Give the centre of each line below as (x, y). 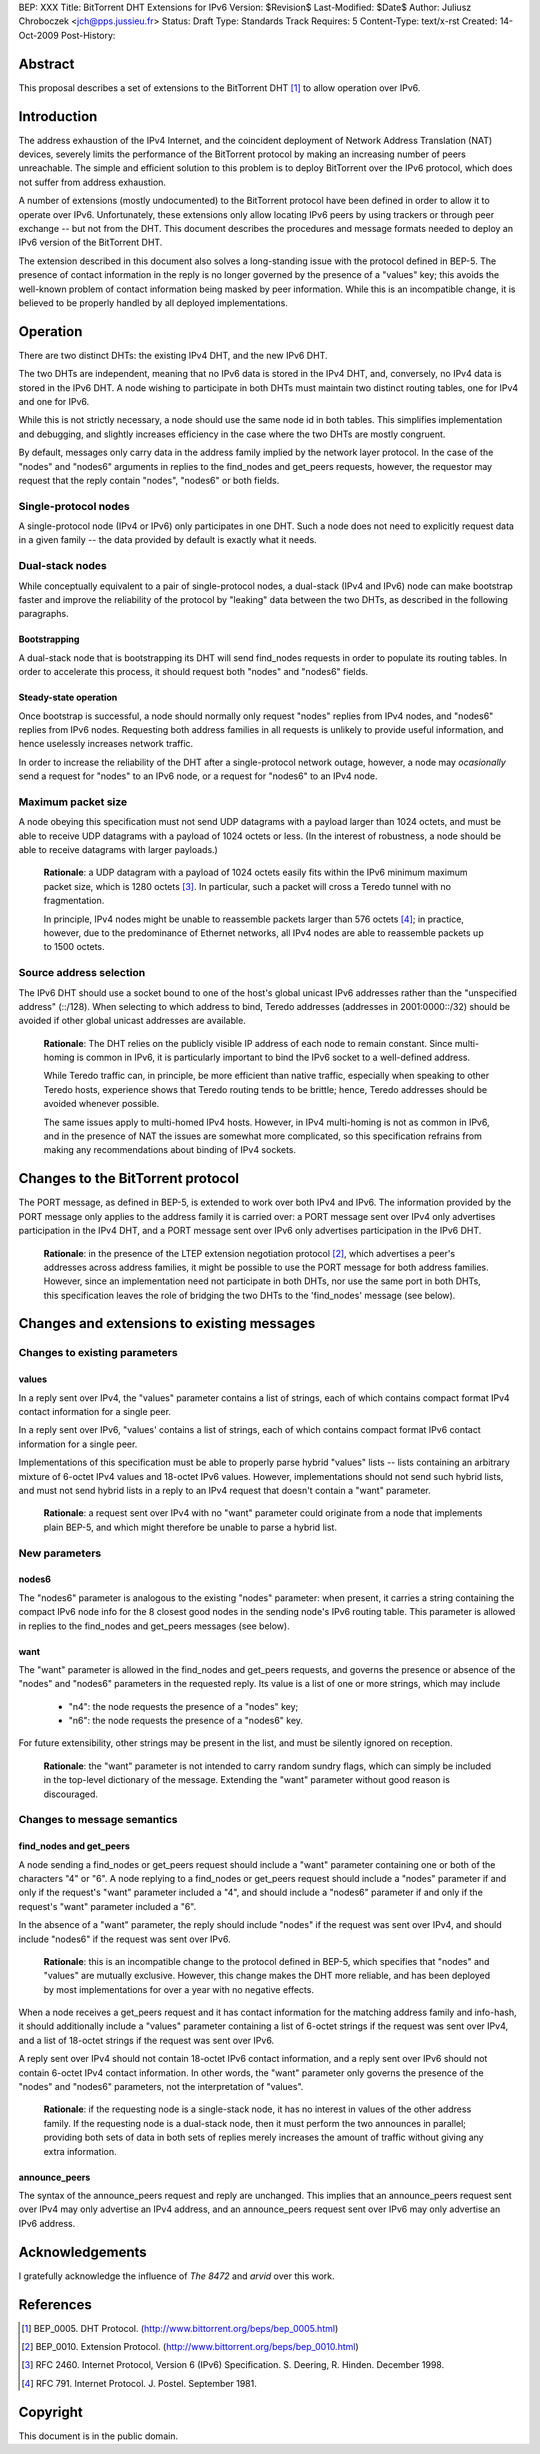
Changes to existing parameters (98, 1353)
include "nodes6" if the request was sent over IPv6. (124, 1939)
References (55, 2304)
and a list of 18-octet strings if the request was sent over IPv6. (146, 2040)
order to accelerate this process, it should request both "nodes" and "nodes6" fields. (193, 672)
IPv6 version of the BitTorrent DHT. (90, 242)
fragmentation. (74, 901)
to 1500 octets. (74, 947)
